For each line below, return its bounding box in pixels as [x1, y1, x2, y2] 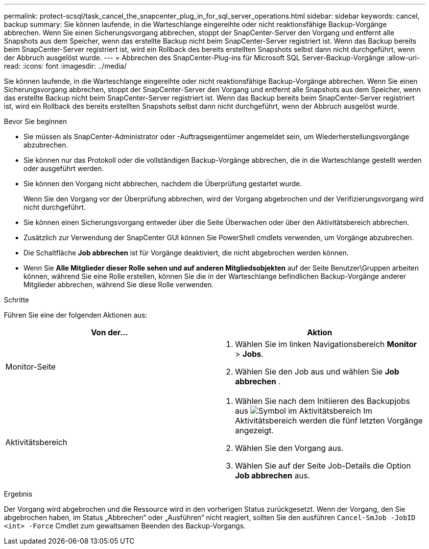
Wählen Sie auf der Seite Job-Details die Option [235, 461, 411, 471]
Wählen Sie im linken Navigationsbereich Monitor [235, 339, 417, 349]
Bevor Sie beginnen [4, 117, 67, 125]
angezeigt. [235, 425, 274, 435]
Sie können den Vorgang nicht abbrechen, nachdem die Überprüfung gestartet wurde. [24, 179, 302, 188]
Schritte [4, 296, 29, 304]
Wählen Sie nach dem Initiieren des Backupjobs [235, 396, 410, 406]
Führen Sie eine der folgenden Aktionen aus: [4, 311, 147, 319]
